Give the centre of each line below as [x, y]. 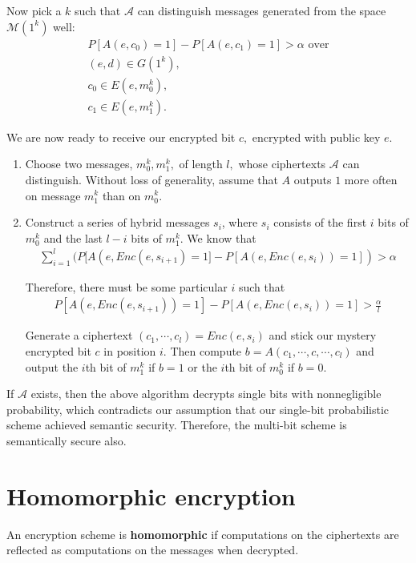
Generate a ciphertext [79, 335]
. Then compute [202, 351]
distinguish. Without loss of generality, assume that [151, 179]
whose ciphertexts [282, 164]
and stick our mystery [323, 335]
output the [52, 366]
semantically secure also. [67, 440]
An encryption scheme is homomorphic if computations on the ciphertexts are [203, 534]
